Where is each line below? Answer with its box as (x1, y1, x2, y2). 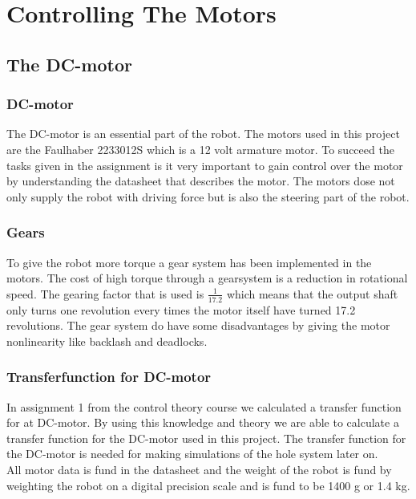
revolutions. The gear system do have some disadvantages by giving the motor (6, 317, 390, 334)
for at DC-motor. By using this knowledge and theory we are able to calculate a (6, 414, 399, 431)
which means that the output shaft (226, 285, 398, 302)
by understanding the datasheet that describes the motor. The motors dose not (6, 172, 395, 189)
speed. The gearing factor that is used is (6, 285, 204, 302)
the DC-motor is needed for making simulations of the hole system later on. (6, 445, 378, 462)
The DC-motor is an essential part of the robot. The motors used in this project (6, 125, 400, 142)
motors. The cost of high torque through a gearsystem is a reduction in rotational (6, 270, 408, 286)
